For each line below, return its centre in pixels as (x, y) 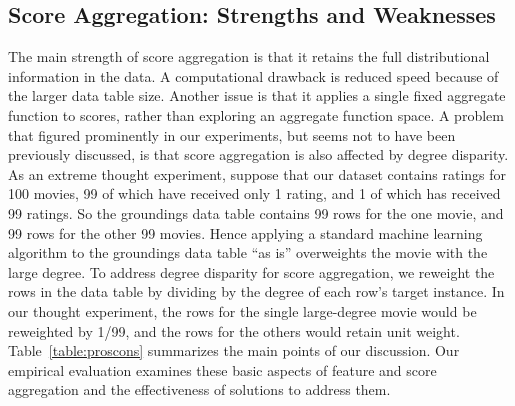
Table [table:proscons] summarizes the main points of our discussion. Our (234, 350)
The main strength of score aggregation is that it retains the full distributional (249, 56)
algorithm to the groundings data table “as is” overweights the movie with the (248, 252)
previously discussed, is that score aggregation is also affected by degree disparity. (258, 154)
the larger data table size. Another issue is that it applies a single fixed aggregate (257, 95)
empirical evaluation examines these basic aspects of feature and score (222, 369)
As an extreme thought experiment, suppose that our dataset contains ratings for (257, 173)
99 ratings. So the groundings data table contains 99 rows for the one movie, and (256, 212)
